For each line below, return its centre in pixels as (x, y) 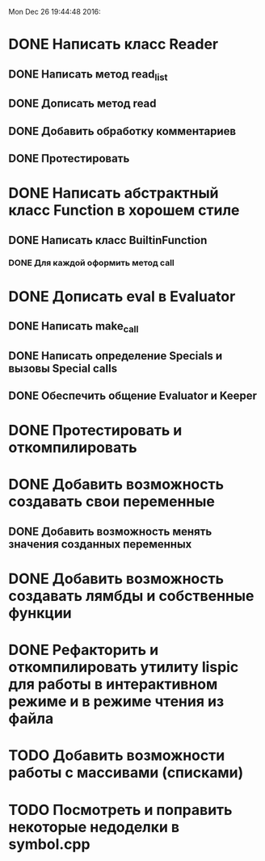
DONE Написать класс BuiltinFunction (108, 240)
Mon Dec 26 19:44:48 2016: (55, 12)
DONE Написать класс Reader (114, 44)
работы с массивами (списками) (126, 773)
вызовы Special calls (63, 368)
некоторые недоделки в (94, 827)
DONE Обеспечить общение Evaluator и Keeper (132, 395)
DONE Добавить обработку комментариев (122, 131)
